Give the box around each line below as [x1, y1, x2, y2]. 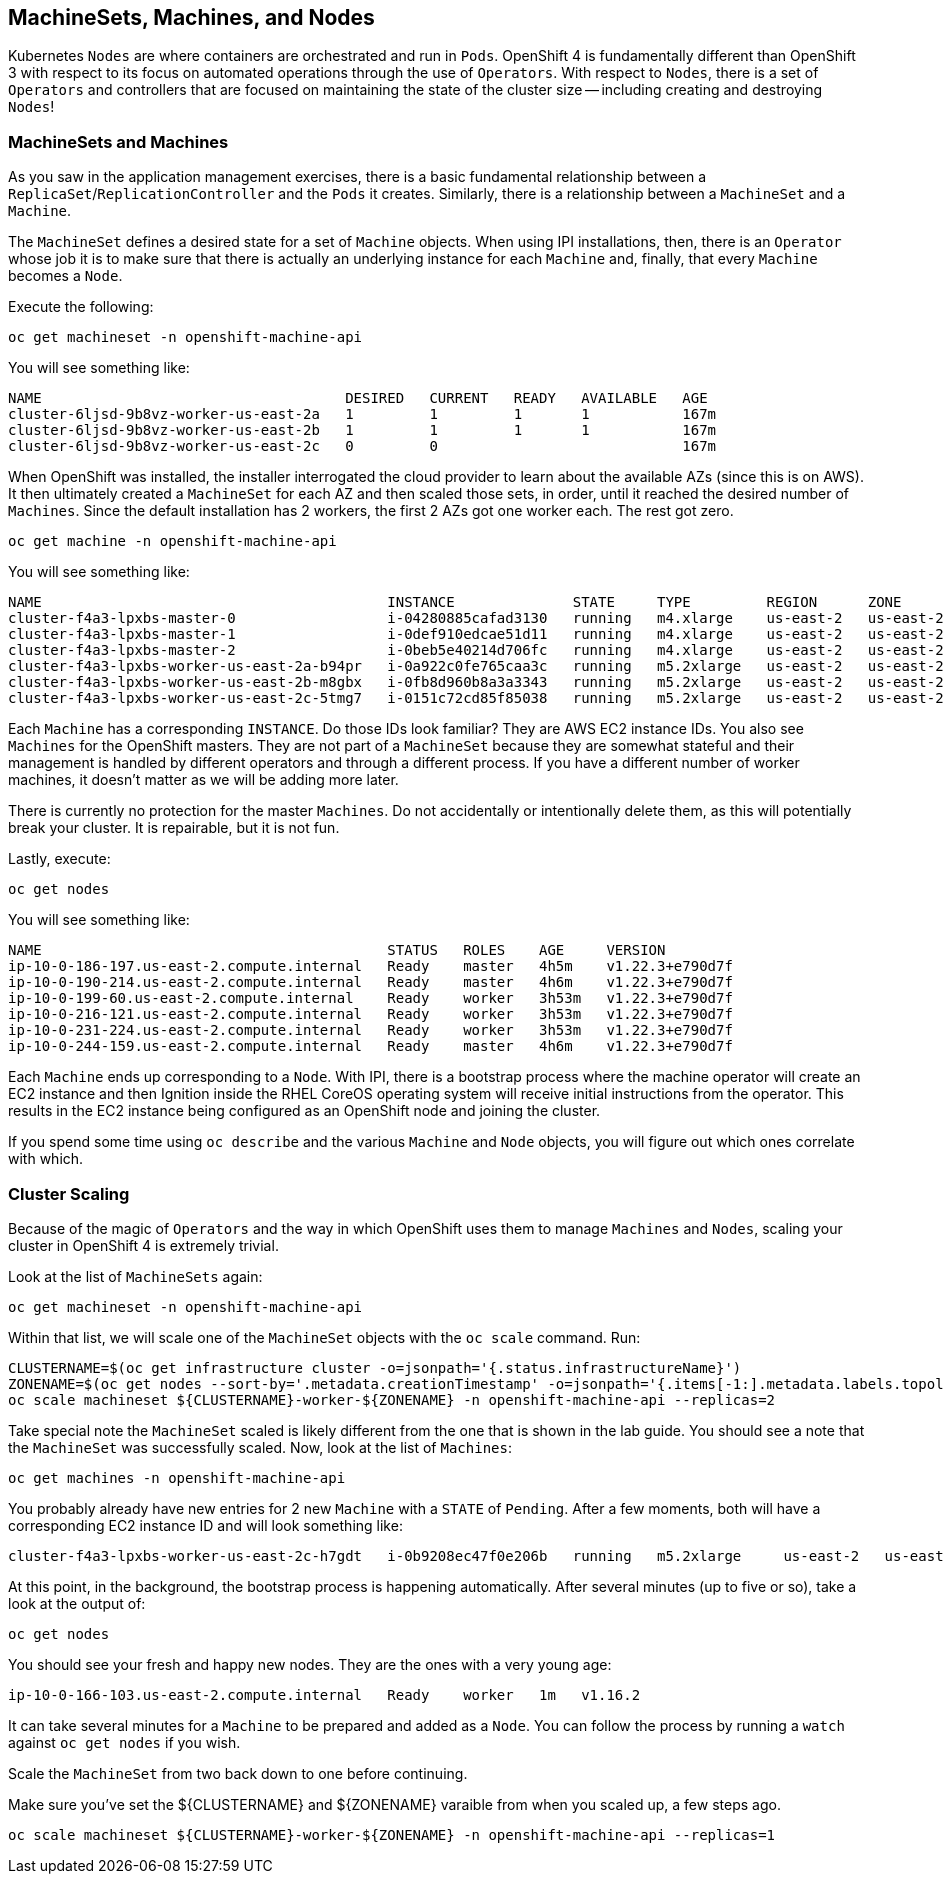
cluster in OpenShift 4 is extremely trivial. [8, 1236, 279, 1254]
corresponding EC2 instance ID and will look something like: [8, 1516, 403, 1534]
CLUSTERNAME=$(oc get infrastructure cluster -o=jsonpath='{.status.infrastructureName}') [8, 1359, 742, 1376]
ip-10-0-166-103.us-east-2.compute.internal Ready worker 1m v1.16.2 [8, 1686, 641, 1703]
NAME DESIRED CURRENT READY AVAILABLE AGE [8, 390, 708, 407]
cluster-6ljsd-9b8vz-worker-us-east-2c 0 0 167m [8, 438, 717, 455]
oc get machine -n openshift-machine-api [8, 533, 337, 550]
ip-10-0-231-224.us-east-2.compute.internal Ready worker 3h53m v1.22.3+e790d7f [8, 1022, 733, 1039]
